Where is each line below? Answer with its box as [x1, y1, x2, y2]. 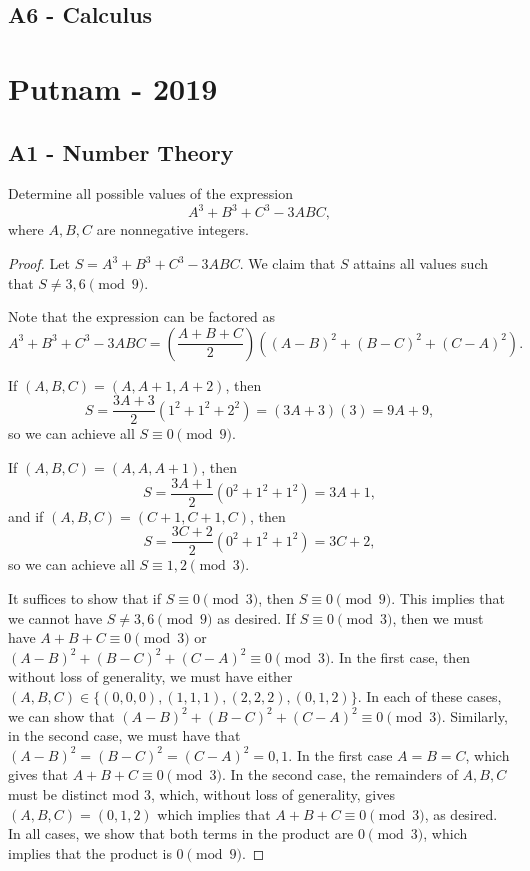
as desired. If [217, 607, 296, 628]
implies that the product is [8, 842, 172, 863]
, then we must [392, 607, 484, 628]
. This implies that [391, 587, 505, 608]
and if [8, 505, 44, 526]
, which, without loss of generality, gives [150, 783, 395, 804]
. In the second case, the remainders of [221, 764, 458, 785]
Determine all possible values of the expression [8, 183, 293, 204]
